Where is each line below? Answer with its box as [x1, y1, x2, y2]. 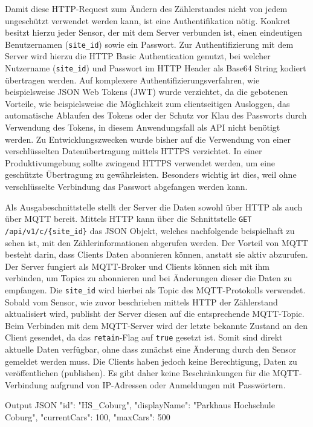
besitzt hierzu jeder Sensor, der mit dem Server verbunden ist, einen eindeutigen [5, 26, 303, 39]
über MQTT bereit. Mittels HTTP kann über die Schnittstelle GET [5, 212, 252, 225]
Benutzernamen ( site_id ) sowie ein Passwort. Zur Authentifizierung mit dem [5, 37, 294, 50]
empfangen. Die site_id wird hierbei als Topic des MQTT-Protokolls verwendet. [5, 283, 306, 296]
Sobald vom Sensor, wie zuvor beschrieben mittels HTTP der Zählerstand [5, 295, 278, 308]
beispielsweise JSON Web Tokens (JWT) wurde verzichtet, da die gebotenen [5, 85, 288, 98]
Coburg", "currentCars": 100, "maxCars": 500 [5, 410, 170, 423]
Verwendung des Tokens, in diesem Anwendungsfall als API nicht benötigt [5, 121, 280, 134]
